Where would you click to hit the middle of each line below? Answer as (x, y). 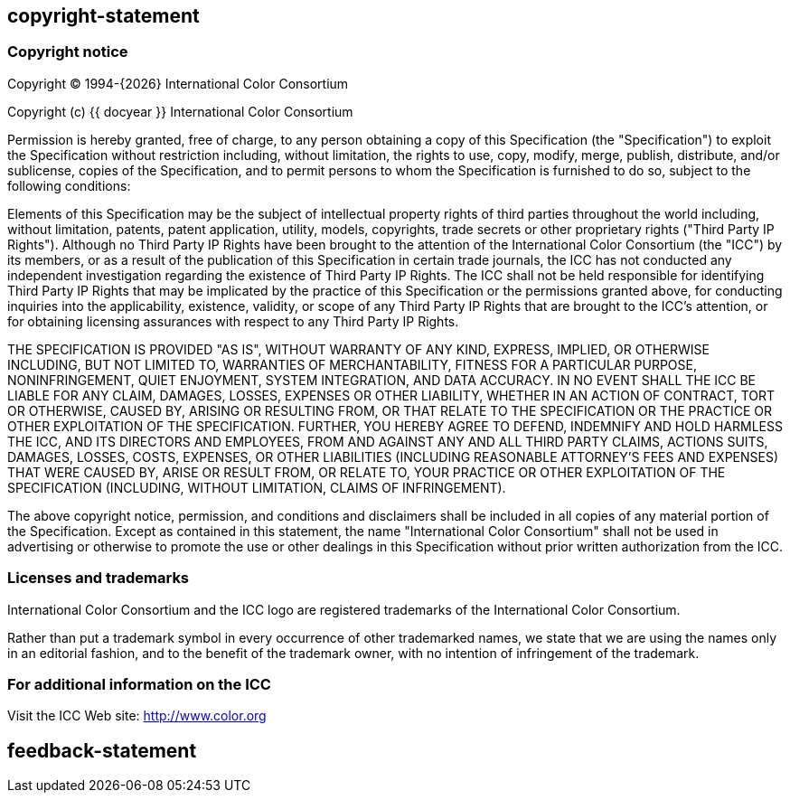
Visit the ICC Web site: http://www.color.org (137, 716)
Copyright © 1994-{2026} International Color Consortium (178, 83)
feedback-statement (102, 750)
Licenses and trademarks (99, 578)
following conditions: (69, 185)
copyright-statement (103, 16)
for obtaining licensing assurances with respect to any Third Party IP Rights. (233, 321)
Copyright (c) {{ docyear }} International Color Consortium (180, 111)
